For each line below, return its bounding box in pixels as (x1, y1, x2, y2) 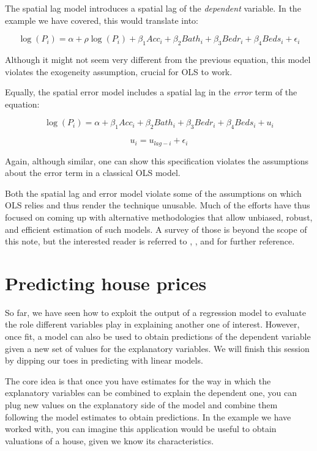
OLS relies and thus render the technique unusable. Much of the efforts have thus (5, 199, 310, 211)
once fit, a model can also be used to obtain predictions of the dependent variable (5, 330, 311, 343)
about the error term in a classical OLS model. (5, 166, 181, 179)
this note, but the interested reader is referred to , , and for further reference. (5, 235, 295, 248)
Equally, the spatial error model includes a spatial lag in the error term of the (5, 86, 297, 98)
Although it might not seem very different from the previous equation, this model (5, 53, 311, 65)
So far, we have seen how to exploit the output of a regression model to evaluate (5, 306, 306, 318)
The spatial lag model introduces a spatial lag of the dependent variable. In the (5, 2, 301, 14)
